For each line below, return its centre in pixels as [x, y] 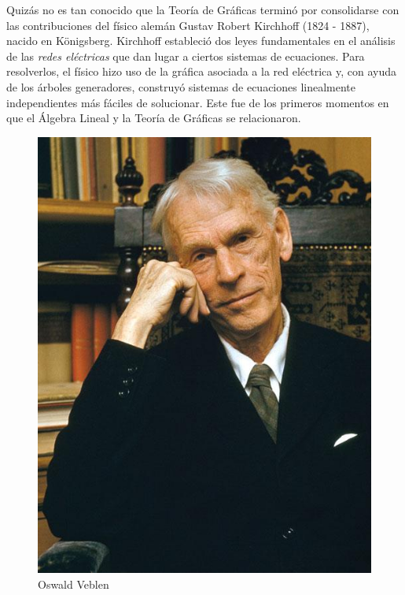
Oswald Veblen [74, 584]
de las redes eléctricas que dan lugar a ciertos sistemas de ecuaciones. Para [186, 56]
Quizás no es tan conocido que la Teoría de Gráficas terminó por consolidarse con [203, 9]
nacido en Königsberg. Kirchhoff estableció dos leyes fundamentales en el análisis [201, 41]
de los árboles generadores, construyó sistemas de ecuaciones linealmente [181, 86]
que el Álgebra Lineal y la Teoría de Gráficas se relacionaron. [154, 118]
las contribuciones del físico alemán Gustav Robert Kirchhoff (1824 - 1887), [188, 25]
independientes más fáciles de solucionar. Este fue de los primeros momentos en [198, 102]
